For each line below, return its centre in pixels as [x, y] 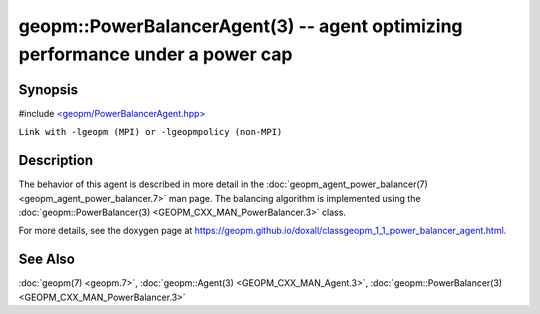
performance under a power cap [155, 54]
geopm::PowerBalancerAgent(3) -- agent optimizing [241, 26]
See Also [46, 259]
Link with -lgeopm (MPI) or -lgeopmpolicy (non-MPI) [150, 132]
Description [56, 160]
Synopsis [48, 89]
